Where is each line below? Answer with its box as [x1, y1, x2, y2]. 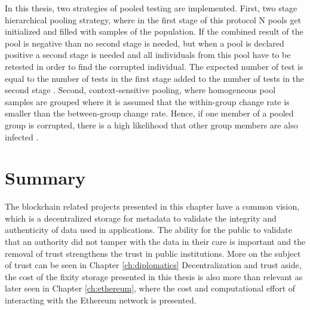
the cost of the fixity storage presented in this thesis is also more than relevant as [5, 270, 303, 283]
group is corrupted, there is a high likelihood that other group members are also [5, 118, 298, 131]
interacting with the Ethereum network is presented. [5, 294, 197, 306]
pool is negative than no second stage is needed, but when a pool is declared [5, 36, 284, 49]
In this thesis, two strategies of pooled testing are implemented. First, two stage [5, 2, 297, 14]
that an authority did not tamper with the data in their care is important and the [5, 235, 306, 248]
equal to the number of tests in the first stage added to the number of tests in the [5, 72, 305, 84]
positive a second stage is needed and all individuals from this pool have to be [5, 48, 291, 61]
